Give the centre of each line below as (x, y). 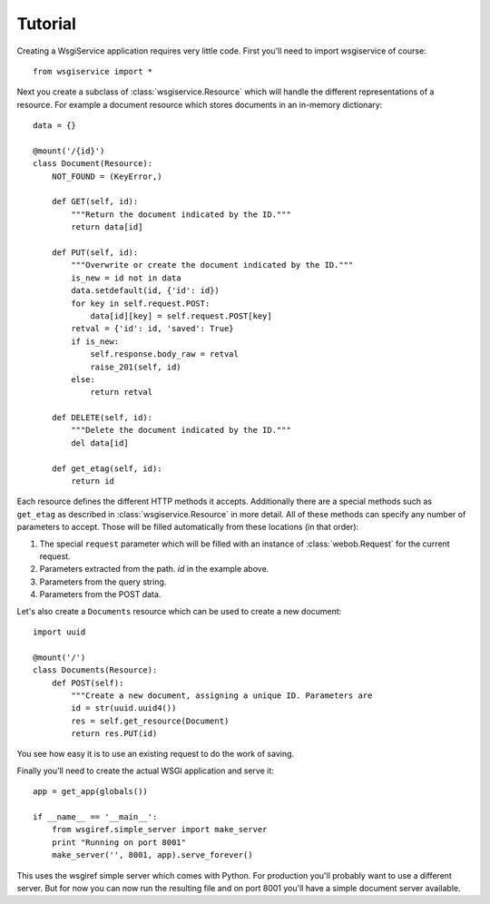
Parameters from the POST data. (100, 594)
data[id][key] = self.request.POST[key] (181, 316)
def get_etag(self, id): (107, 468)
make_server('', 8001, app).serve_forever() (152, 855)
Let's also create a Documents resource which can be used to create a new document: (179, 611)
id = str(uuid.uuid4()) (124, 708)
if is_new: (95, 341)
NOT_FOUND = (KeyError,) (107, 176)
